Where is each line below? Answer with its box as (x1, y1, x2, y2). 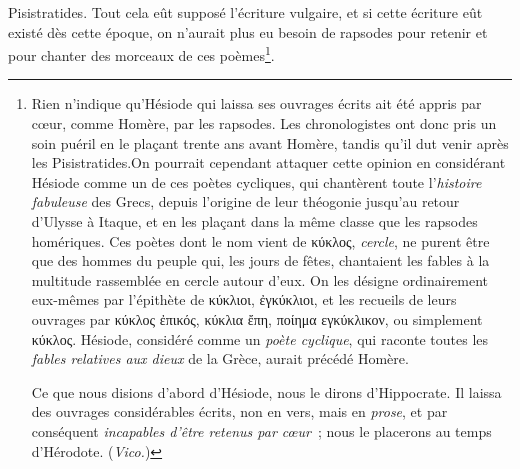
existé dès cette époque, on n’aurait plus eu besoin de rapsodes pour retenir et (8, 21, 488, 42)
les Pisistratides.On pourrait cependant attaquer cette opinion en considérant (31, 152, 506, 173)
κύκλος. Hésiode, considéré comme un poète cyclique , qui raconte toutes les (31, 328, 489, 349)
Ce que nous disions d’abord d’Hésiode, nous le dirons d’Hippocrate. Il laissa (31, 381, 502, 402)
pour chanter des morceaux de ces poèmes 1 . (8, 42, 275, 65)
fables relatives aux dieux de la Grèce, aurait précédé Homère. (31, 348, 409, 369)
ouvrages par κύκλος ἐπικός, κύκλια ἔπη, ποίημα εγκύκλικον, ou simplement (31, 308, 483, 329)
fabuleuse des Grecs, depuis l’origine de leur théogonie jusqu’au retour (31, 191, 460, 212)
